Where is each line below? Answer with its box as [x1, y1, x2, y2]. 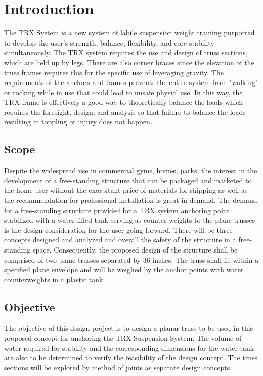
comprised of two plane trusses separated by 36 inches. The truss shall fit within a [4, 254, 259, 265]
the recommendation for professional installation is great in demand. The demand [4, 195, 257, 205]
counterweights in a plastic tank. [4, 274, 105, 284]
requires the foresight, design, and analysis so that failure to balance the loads [4, 106, 246, 117]
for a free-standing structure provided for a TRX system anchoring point [4, 204, 230, 215]
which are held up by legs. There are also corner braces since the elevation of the [4, 57, 254, 67]
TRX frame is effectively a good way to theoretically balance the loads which [4, 97, 243, 107]
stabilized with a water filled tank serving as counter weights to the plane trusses [4, 215, 255, 225]
